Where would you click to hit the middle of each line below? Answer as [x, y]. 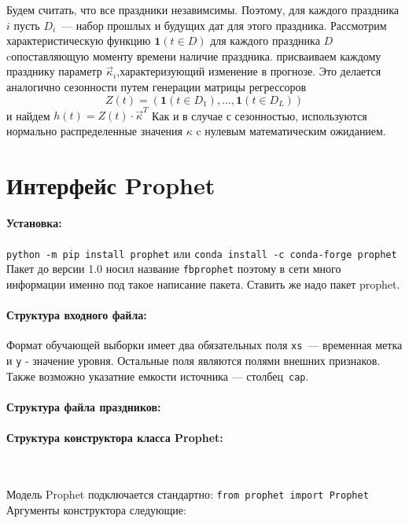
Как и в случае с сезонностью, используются [260, 115]
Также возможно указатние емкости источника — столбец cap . [158, 376]
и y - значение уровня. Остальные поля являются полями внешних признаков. [193, 360]
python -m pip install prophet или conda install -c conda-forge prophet [202, 253]
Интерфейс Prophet [111, 184]
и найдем [28, 115]
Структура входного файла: [77, 315]
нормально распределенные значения [95, 130]
